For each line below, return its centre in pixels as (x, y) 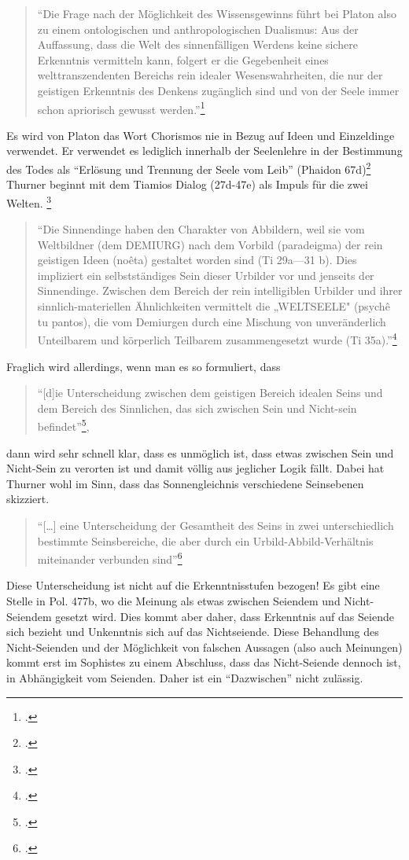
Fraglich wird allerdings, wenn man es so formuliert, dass (144, 366)
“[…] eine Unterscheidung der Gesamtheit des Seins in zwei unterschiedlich (216, 525)
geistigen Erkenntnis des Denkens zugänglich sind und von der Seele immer (218, 90)
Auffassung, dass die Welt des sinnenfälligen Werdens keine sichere (197, 44)
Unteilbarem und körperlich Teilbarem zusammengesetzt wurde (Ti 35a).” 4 (217, 338)
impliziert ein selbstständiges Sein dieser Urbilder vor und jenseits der (206, 275)
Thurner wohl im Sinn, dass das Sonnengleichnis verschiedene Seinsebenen (185, 483)
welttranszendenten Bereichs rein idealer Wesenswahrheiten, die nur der (210, 75)
